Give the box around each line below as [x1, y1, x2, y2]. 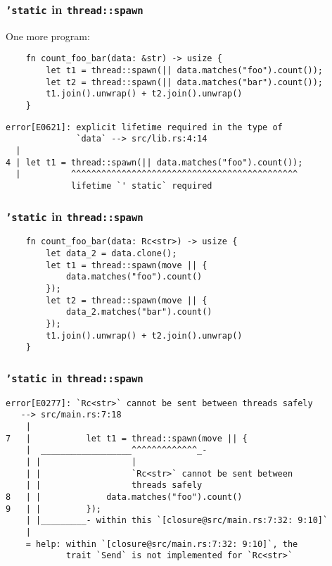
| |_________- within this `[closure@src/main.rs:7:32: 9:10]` [25, 515, 328, 526]
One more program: [6, 28, 90, 43]
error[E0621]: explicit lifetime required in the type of [6, 122, 283, 132]
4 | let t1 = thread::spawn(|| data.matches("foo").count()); [6, 157, 303, 168]
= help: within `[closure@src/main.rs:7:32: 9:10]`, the [25, 539, 298, 549]
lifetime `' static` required [71, 180, 212, 191]
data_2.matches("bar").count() [65, 307, 212, 317]
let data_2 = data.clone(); [46, 249, 177, 259]
